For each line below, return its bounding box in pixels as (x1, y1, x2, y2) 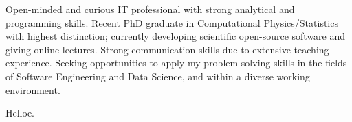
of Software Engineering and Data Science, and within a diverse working (5, 69, 310, 83)
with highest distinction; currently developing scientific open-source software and (5, 29, 346, 43)
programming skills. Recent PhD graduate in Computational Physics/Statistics (5, 15, 338, 29)
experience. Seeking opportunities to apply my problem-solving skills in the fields (5, 56, 347, 70)
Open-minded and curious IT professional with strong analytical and (5, 2, 295, 16)
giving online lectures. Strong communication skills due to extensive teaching (5, 42, 329, 56)
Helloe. (5, 106, 34, 120)
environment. (5, 82, 60, 97)
